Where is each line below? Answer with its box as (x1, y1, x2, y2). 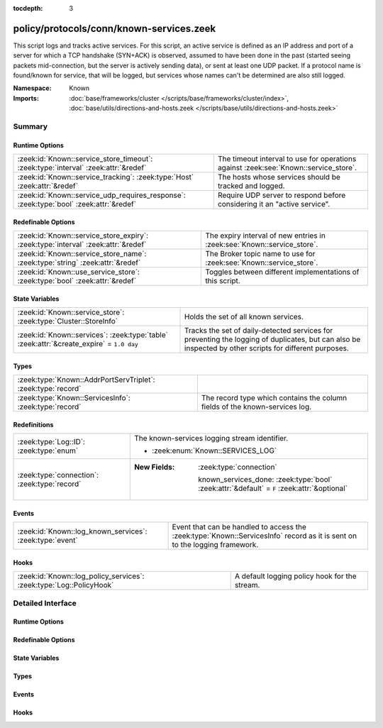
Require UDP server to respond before (217, 190, 346, 200)
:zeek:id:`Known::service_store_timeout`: (17, 154, 153, 164)
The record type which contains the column (201, 393, 348, 403)
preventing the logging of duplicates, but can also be (184, 334, 361, 344)
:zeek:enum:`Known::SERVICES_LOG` (151, 446, 277, 456)
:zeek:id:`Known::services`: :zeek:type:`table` (17, 330, 168, 340)
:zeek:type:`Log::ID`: (17, 437, 85, 447)
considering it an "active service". (217, 199, 331, 209)
